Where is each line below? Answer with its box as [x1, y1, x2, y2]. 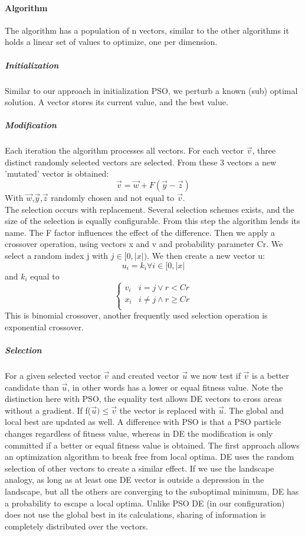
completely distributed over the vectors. [5, 519, 148, 532]
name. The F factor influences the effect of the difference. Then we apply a [5, 226, 276, 238]
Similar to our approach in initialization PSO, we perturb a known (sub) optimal [5, 84, 298, 96]
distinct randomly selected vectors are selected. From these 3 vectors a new [5, 155, 277, 168]
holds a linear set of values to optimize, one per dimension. [5, 35, 218, 48]
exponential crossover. [5, 320, 84, 333]
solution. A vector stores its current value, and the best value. [5, 96, 228, 108]
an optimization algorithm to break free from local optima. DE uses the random [5, 450, 294, 463]
